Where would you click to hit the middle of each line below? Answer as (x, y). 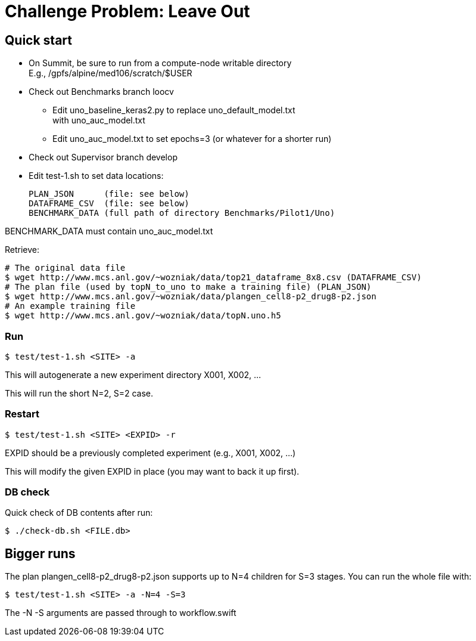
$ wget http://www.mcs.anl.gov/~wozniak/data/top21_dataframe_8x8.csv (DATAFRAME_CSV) (213, 278)
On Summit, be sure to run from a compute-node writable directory (160, 63)
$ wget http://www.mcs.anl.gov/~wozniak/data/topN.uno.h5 (143, 316)
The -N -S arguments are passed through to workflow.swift (121, 613)
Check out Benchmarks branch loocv (101, 92)
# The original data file (65, 268)
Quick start (38, 40)
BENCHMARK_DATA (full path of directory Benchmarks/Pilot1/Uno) (182, 213)
